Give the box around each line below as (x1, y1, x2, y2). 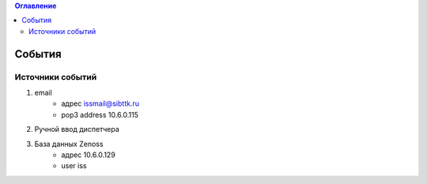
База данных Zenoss (34, 139, 104, 148)
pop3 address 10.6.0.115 (61, 110, 138, 119)
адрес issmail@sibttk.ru (61, 99, 140, 108)
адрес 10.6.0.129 (61, 150, 116, 160)
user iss (61, 161, 87, 171)
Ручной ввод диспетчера (34, 125, 120, 134)
